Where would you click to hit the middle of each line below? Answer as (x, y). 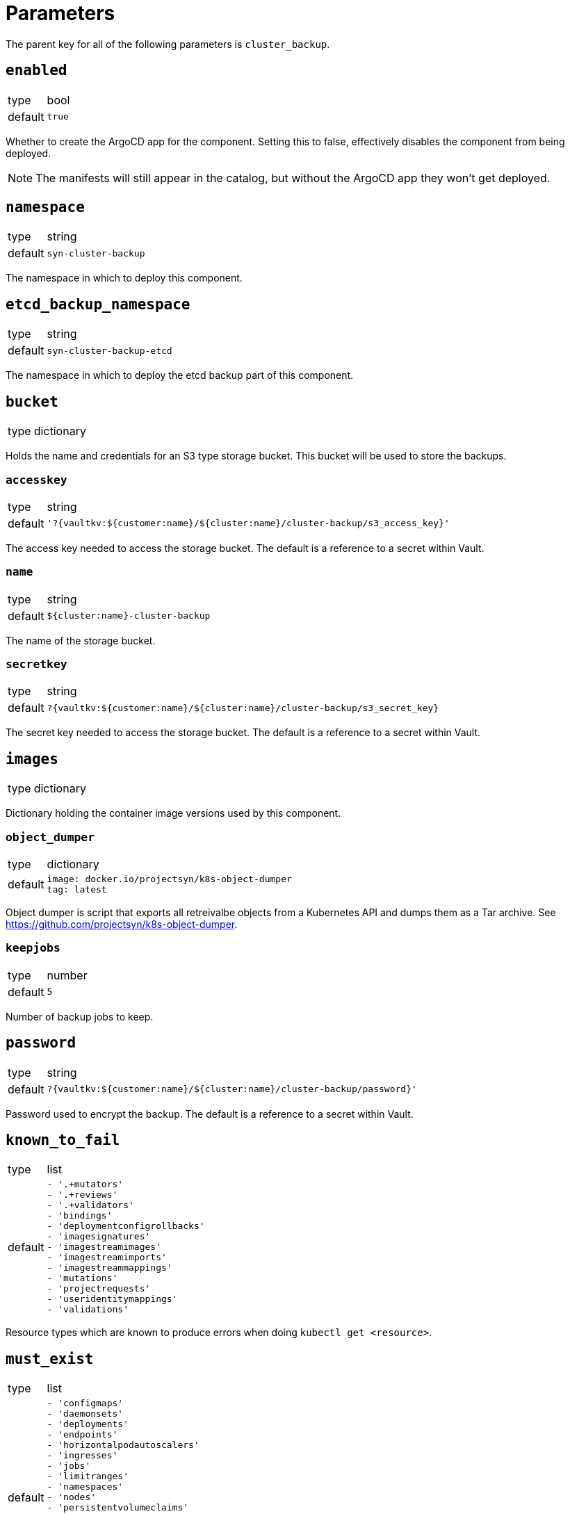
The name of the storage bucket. (81, 640)
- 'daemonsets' (85, 1414)
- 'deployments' (88, 1424)
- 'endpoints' (82, 1435)
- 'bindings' (80, 1216)
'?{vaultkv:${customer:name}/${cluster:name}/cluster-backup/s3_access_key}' (248, 523)
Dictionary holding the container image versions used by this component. (173, 813)
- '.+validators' (90, 1205)
